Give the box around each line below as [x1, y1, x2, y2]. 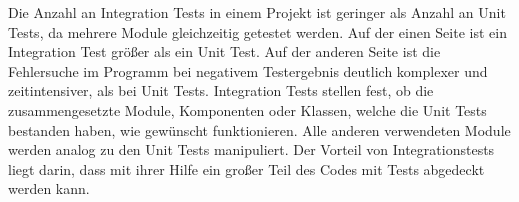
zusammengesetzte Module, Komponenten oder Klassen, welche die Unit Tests [8, 99, 487, 120]
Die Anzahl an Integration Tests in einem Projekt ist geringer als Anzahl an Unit [8, 2, 506, 22]
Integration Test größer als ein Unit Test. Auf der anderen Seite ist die [8, 41, 441, 62]
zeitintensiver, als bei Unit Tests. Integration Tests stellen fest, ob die [8, 80, 434, 101]
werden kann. [8, 178, 90, 199]
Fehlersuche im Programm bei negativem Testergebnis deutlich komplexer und [8, 60, 488, 81]
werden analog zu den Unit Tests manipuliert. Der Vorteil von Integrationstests [8, 139, 495, 160]
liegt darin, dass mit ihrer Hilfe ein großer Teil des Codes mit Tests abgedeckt [8, 158, 485, 179]
